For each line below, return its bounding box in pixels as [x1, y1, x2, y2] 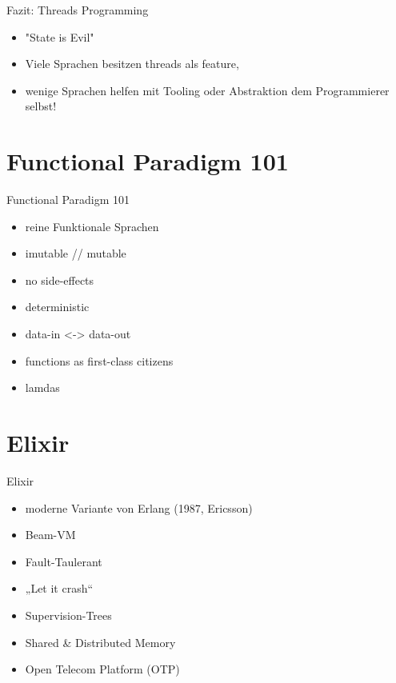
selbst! [25, 98, 57, 114]
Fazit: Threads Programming [6, 2, 149, 18]
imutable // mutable [25, 245, 126, 262]
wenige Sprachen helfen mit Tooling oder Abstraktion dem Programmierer [25, 82, 390, 98]
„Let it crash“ [25, 580, 94, 597]
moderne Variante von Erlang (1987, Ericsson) [25, 499, 253, 516]
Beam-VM [25, 526, 76, 543]
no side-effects [25, 271, 94, 288]
